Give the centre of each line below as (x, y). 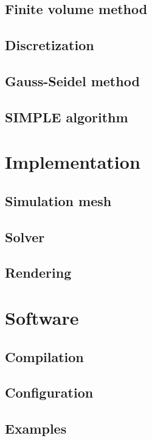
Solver (25, 236)
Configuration (49, 392)
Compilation (44, 356)
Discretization (50, 45)
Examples (36, 428)
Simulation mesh (58, 200)
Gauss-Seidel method (72, 80)
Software (42, 318)
